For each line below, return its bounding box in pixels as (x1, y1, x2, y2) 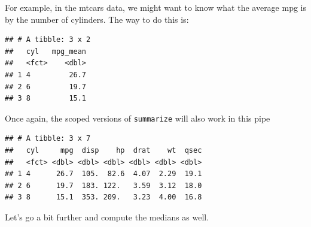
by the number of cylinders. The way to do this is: (5, 13, 189, 25)
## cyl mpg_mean (5, 47, 87, 56)
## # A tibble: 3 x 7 (5, 134, 91, 143)
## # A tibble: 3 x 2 (5, 35, 91, 44)
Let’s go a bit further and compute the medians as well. (5, 210, 209, 223)
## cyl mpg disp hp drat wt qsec (5, 146, 202, 155)
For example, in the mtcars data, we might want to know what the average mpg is (5, 1, 307, 13)
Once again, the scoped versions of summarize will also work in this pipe (5, 111, 270, 124)
